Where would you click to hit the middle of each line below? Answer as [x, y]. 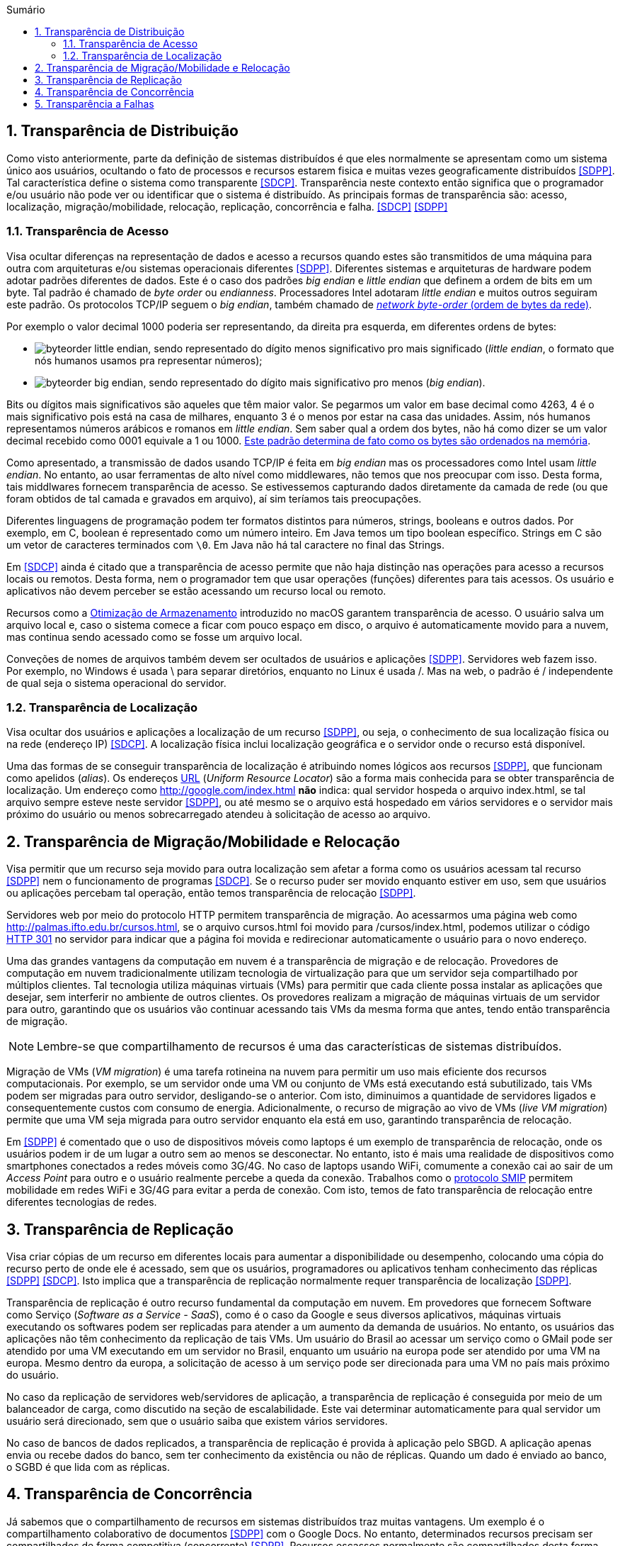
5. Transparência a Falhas [94, 104]
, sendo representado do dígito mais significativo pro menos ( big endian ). [314, 382]
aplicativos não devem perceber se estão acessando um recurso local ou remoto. [196, 590]
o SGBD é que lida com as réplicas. [88, 1467]
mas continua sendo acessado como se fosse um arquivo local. [155, 637]
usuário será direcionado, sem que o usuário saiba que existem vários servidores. [197, 1421]
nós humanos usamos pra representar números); [149, 360]
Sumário [26, 10]
